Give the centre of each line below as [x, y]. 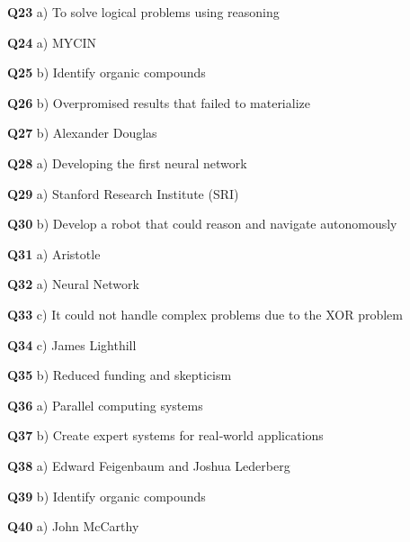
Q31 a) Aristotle [54, 253]
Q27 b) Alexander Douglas [82, 133]
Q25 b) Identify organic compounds [107, 72]
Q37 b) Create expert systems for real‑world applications [165, 435]
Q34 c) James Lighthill [72, 344]
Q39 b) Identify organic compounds [107, 496]
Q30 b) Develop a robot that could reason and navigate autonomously [202, 224]
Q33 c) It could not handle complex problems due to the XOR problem [205, 314]
